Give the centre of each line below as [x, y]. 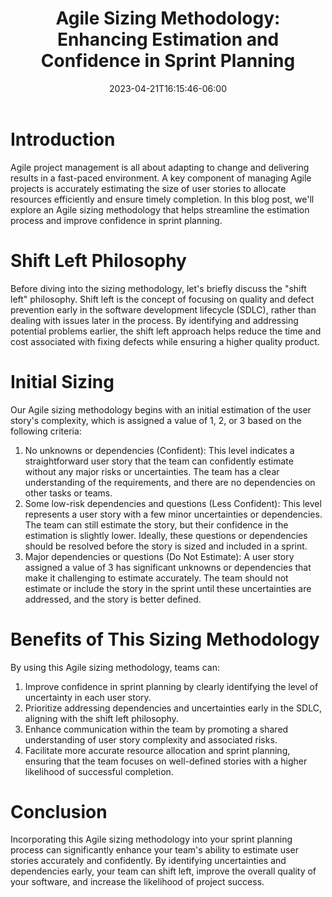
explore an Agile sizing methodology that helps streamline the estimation [160, 209]
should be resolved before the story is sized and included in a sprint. [166, 546]
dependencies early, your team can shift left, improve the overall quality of [163, 871]
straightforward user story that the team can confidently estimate [159, 461]
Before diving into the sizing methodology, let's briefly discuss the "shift [158, 288]
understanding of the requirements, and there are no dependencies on [170, 482]
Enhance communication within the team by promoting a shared [156, 729]
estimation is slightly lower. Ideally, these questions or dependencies [166, 535]
